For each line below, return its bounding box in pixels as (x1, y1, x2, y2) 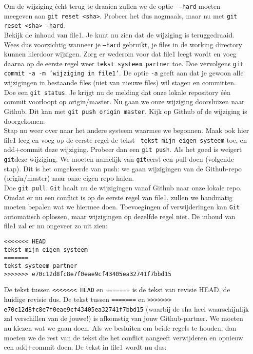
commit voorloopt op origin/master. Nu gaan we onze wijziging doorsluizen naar (4, 96, 245, 107)
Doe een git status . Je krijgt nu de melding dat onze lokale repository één (4, 87, 231, 97)
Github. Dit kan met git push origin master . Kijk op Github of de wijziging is (4, 106, 247, 116)
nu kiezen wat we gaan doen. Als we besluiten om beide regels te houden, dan (4, 322, 236, 333)
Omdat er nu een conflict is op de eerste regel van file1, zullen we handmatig (4, 192, 233, 202)
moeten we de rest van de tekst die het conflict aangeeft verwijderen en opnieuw (4, 332, 243, 342)
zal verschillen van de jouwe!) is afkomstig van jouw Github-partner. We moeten (4, 313, 243, 323)
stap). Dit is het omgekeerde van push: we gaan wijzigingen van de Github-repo (4, 163, 242, 173)
